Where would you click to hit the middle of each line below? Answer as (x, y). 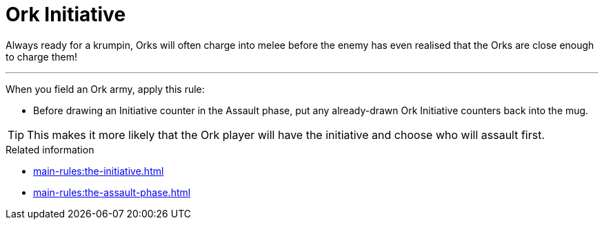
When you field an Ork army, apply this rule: (105, 89)
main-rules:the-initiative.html (99, 171)
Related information (50, 149)
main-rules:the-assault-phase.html (112, 192)
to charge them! (41, 56)
